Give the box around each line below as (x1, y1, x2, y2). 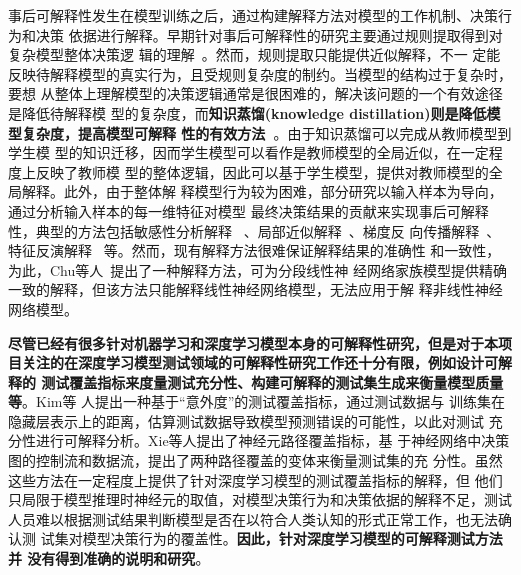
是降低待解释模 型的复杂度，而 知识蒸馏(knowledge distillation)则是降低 (8, 102, 487, 123)
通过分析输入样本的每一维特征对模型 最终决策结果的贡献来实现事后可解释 (8, 200, 489, 221)
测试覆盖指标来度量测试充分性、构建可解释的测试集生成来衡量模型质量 (41, 371, 504, 392)
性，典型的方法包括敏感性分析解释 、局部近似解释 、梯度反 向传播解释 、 (8, 220, 501, 241)
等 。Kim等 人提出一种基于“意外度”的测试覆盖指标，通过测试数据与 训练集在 (8, 391, 505, 412)
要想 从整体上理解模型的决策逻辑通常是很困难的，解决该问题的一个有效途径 (8, 83, 503, 104)
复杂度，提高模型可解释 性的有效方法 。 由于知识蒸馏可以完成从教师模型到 (21, 122, 512, 143)
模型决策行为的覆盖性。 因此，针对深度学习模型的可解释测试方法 (82, 528, 503, 549)
